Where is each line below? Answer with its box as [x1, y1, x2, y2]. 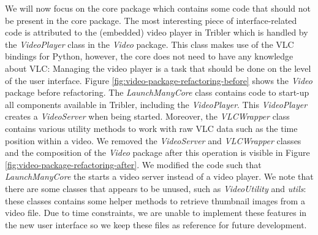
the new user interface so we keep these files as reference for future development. [5, 218, 307, 231]
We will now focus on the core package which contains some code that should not [5, 2, 311, 14]
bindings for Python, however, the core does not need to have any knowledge [5, 50, 293, 63]
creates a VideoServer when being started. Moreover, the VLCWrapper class [5, 110, 290, 123]
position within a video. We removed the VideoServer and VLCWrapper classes [5, 134, 301, 147]
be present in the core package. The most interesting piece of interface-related [5, 13, 297, 26]
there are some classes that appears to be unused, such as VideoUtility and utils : [5, 182, 306, 195]
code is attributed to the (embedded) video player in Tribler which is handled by [5, 26, 308, 39]
